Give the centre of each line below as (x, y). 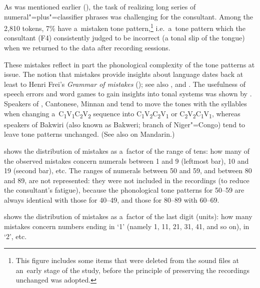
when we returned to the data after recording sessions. (87, 48)
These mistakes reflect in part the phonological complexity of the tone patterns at (129, 64)
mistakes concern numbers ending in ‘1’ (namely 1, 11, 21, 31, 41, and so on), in (127, 226)
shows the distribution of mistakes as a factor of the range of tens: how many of (127, 150)
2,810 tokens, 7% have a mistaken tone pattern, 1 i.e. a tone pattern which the (125, 27)
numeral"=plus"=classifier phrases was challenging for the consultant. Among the (129, 16)
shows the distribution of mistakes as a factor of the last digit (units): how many (128, 216)
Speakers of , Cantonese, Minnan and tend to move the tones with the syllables (125, 103)
